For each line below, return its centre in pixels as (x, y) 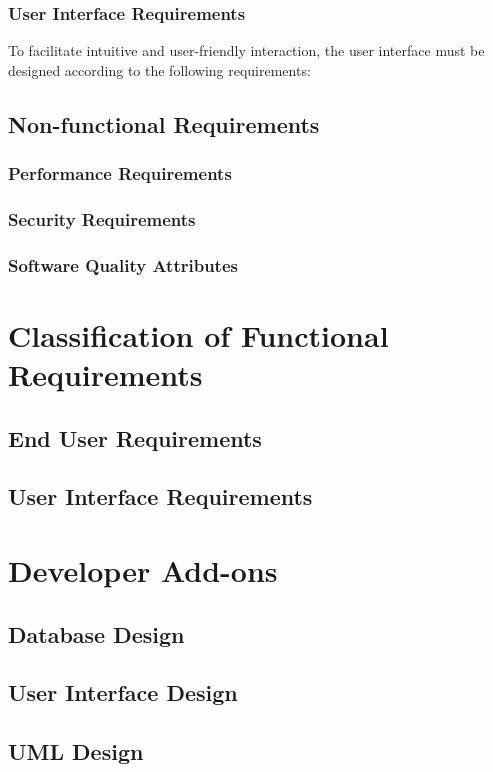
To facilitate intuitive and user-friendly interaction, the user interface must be (246, 50)
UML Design (76, 751)
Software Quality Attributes (123, 264)
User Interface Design (123, 692)
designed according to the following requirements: (159, 69)
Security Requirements (102, 218)
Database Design (96, 633)
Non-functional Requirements (164, 123)
